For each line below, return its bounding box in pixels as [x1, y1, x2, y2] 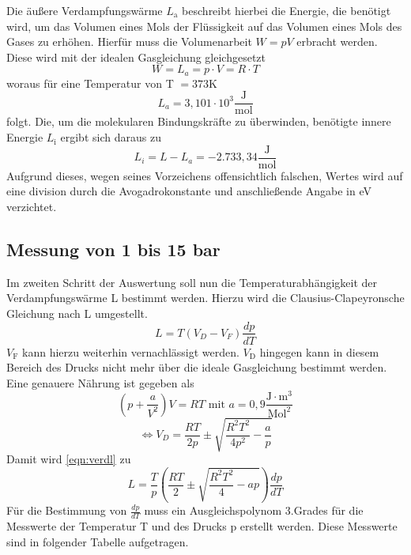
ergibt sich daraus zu [60, 129, 161, 145]
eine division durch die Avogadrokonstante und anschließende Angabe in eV [6, 183, 371, 199]
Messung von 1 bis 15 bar [6, 236, 221, 261]
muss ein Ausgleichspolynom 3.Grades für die [144, 502, 364, 519]
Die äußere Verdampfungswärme [6, 2, 163, 18]
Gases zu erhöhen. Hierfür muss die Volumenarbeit [6, 33, 252, 50]
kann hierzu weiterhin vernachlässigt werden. [22, 343, 239, 360]
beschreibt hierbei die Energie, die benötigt [182, 2, 391, 18]
